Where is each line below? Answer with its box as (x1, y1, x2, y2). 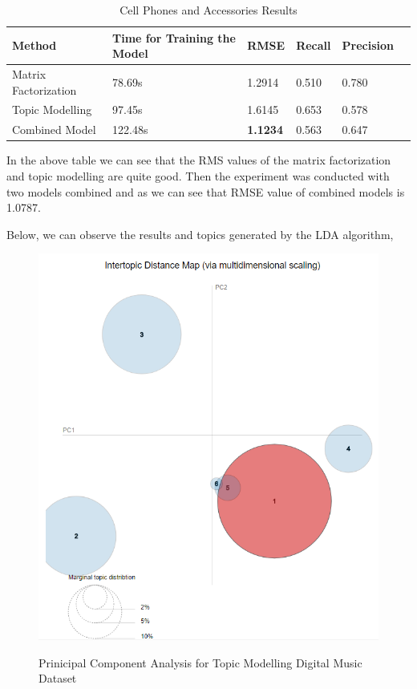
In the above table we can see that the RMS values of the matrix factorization (6, 152, 391, 168)
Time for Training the (112, 29, 236, 46)
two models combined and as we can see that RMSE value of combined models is (6, 183, 405, 200)
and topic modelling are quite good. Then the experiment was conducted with (6, 168, 390, 184)
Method (12, 37, 57, 54)
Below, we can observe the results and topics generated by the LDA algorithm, (6, 225, 394, 242)
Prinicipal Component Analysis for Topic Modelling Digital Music (38, 654, 362, 671)
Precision (342, 37, 394, 54)
